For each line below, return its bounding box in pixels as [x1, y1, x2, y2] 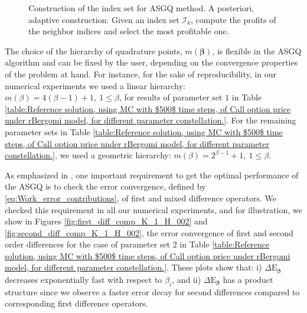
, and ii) [172, 273, 201, 285]
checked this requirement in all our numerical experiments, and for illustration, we [5, 203, 302, 216]
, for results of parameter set [119, 91, 223, 103]
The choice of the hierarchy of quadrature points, [5, 44, 182, 57]
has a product [223, 273, 273, 285]
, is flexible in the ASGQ [212, 44, 302, 57]
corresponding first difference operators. [5, 297, 148, 309]
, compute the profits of [191, 13, 276, 25]
